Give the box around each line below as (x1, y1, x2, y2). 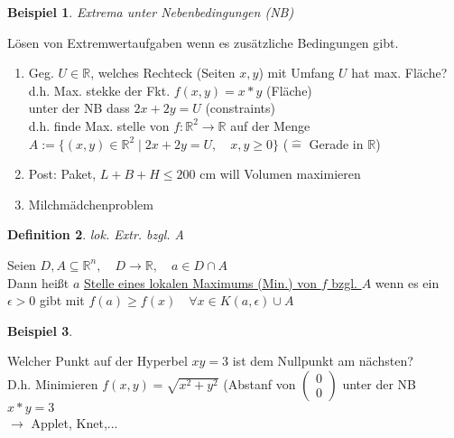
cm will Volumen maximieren (199, 164, 361, 183)
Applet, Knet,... (31, 413, 118, 432)
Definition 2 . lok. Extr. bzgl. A (7, 225, 185, 244)
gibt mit (40, 291, 85, 310)
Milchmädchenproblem (28, 194, 153, 213)
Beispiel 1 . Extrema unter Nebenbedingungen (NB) (7, 3, 294, 21)
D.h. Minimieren (7, 374, 98, 393)
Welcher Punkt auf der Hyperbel (7, 351, 188, 370)
